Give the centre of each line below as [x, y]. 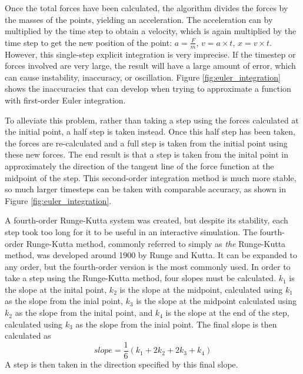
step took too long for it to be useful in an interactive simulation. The [131, 231]
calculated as [28, 335]
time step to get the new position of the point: [89, 42]
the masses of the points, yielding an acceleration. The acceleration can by [139, 19]
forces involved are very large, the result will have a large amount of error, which [150, 66]
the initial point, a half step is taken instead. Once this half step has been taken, [150, 131]
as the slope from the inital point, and [84, 313]
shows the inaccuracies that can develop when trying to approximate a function [148, 89]
